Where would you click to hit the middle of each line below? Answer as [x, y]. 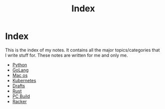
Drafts [19, 86]
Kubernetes [24, 80]
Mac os [20, 75]
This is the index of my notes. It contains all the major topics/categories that [82, 50]
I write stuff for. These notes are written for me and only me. [67, 55]
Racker [20, 101]
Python [20, 65]
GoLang [20, 70]
